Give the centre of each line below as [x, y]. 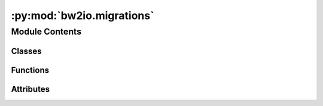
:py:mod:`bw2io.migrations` [83, 15]
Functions [30, 70]
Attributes [31, 89]
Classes [26, 51]
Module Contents [46, 32]
